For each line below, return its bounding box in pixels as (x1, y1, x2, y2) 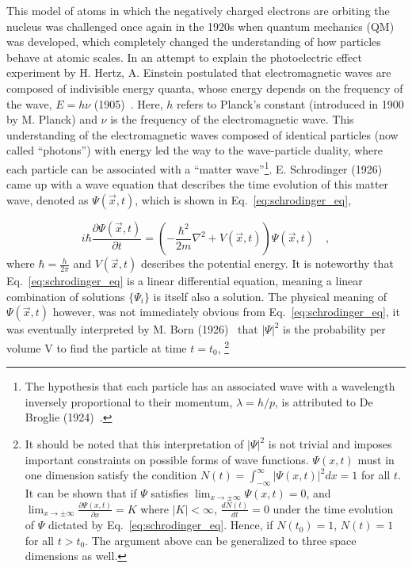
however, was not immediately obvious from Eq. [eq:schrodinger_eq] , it (52, 303, 400, 320)
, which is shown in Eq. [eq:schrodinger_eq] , (135, 191, 352, 208)
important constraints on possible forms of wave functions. (25, 451, 309, 467)
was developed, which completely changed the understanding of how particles (6, 33, 381, 50)
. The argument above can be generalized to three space (85, 532, 357, 548)
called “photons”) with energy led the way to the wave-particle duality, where (6, 142, 383, 158)
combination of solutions (6, 288, 125, 304)
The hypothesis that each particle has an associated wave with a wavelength (25, 378, 395, 395)
